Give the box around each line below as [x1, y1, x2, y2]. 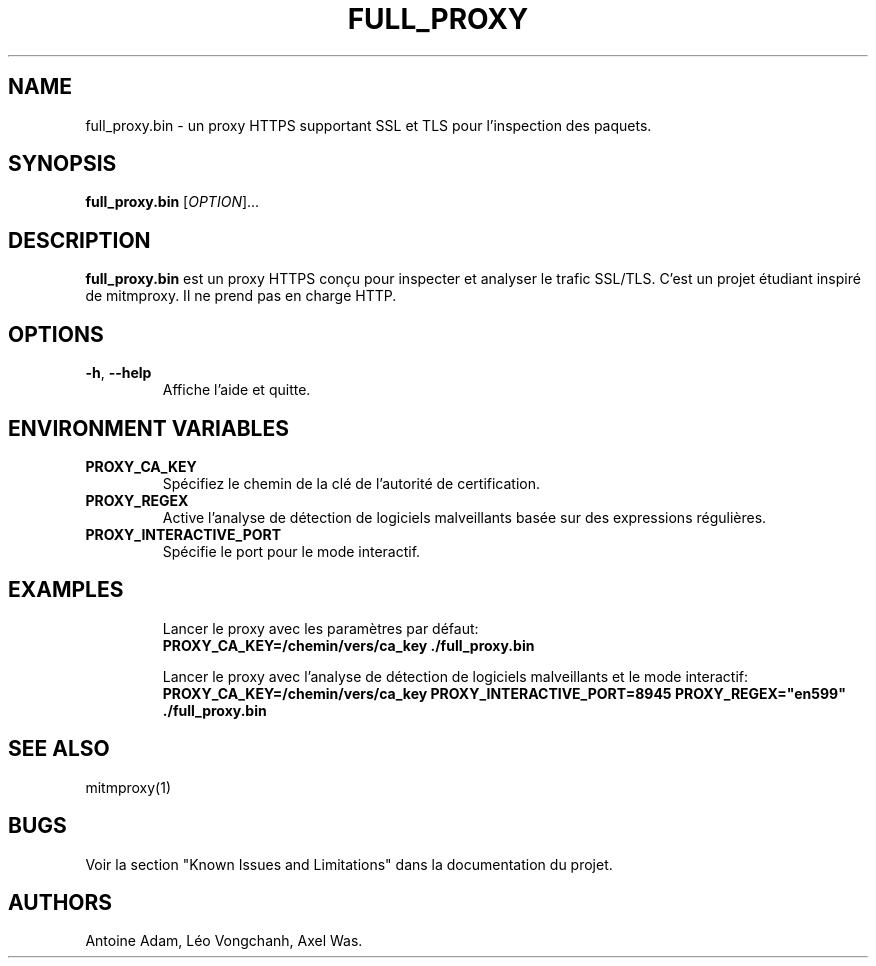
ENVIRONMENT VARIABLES [8, 415, 289, 441]
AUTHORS [8, 889, 113, 915]
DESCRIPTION [8, 227, 151, 253]
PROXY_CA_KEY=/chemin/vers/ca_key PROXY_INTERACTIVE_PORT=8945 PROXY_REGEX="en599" [162, 684, 846, 702]
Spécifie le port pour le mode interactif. [162, 542, 421, 560]
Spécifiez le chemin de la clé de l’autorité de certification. [162, 474, 541, 492]
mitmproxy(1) [85, 778, 171, 796]
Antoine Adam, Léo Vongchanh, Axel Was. [85, 932, 363, 950]
